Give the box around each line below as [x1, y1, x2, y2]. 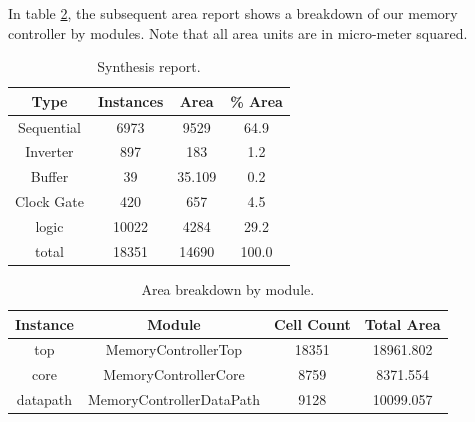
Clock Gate [15, 191, 84, 212]
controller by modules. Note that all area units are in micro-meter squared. [8, 22, 468, 43]
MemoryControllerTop [105, 339, 243, 360]
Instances [97, 90, 164, 111]
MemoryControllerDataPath [87, 389, 261, 410]
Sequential [17, 116, 81, 137]
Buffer [30, 166, 69, 187]
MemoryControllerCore [103, 364, 245, 385]
